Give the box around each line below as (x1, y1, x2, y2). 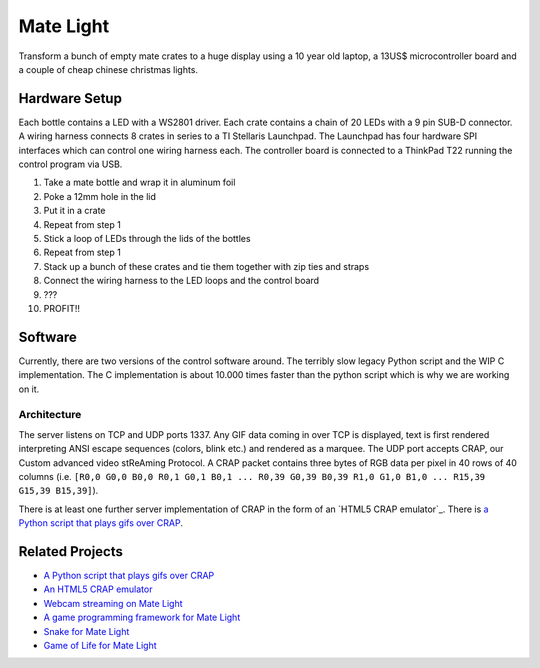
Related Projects (18, 543, 124, 560)
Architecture (18, 408, 82, 422)
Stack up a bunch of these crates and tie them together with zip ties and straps (43, 260, 370, 272)
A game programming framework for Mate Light (43, 611, 241, 624)
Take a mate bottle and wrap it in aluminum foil (43, 176, 236, 189)
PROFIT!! (43, 302, 80, 314)
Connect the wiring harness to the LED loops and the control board (43, 275, 320, 287)
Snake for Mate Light (43, 625, 130, 637)
